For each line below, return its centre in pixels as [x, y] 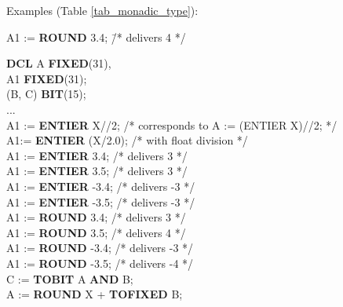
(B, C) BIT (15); [46, 94]
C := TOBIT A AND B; [70, 278]
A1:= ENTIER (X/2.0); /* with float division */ [127, 140]
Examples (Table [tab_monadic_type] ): [102, 10]
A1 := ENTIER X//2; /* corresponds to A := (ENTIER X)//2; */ [172, 124]
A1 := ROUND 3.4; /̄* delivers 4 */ [96, 37]
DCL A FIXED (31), [59, 63]
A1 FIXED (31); [47, 78]
